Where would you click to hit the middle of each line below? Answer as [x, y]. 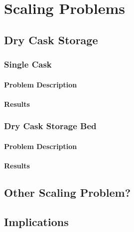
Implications [36, 221]
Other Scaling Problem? [67, 192]
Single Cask [28, 64]
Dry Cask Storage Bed [50, 126]
